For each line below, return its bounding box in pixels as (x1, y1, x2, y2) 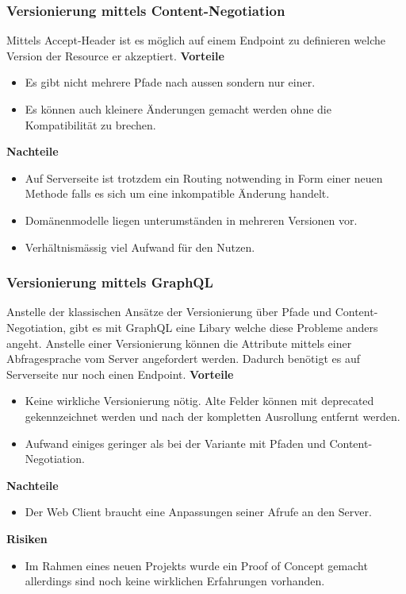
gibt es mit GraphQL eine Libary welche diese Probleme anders (69, 318, 378, 335)
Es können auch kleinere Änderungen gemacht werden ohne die (25, 101, 331, 117)
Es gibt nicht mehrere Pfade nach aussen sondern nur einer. (25, 74, 316, 91)
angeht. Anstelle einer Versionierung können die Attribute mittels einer (6, 334, 352, 351)
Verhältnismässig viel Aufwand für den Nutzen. (25, 238, 255, 255)
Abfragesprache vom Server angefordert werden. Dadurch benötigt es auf (6, 350, 360, 367)
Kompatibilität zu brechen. (25, 116, 156, 133)
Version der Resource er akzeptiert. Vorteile (6, 47, 224, 64)
